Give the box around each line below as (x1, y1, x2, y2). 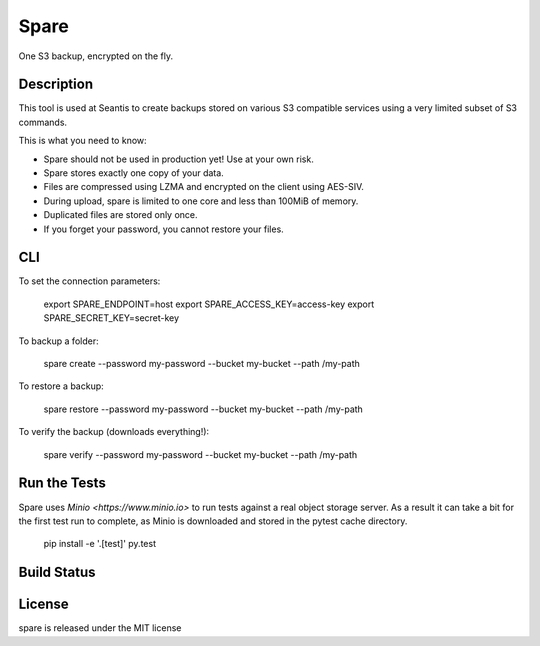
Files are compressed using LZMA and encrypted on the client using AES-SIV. (43, 181, 365, 193)
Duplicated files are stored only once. (43, 209, 199, 221)
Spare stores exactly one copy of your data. (43, 167, 224, 179)
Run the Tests (18, 475, 107, 492)
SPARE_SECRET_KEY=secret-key (43, 312, 180, 324)
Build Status (18, 564, 96, 581)
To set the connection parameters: (18, 275, 161, 287)
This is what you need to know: (18, 135, 147, 147)
